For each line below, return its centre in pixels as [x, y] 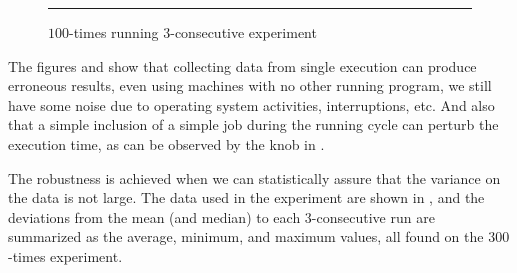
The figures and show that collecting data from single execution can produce [242, 65]
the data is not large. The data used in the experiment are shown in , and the [246, 197]
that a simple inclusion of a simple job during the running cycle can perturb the [253, 124]
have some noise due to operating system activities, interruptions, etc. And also [251, 104]
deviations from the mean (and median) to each [154, 216]
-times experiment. [65, 255]
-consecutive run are [373, 216]
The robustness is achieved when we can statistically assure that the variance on [254, 177]
